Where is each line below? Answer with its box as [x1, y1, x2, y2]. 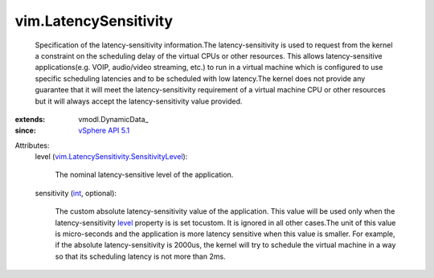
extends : [14, 114, 46, 124]
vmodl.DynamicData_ [78, 114, 149, 124]
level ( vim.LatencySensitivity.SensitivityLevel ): [35, 152, 188, 161]
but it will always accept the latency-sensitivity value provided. [35, 96, 243, 106]
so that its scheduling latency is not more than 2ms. [55, 251, 226, 261]
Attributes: [14, 141, 50, 150]
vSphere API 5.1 [78, 125, 130, 136]
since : [14, 125, 36, 136]
